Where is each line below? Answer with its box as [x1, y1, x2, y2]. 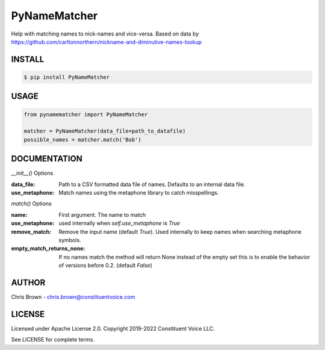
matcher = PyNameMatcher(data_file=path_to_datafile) [23, 128, 186, 135]
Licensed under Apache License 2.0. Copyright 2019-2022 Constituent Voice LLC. [11, 325, 215, 332]
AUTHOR [11, 277, 46, 287]
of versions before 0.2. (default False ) [58, 262, 153, 269]
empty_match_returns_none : [11, 245, 85, 252]
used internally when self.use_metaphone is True [58, 220, 181, 227]
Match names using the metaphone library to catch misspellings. [58, 189, 219, 196]
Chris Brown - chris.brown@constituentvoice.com [11, 293, 135, 301]
